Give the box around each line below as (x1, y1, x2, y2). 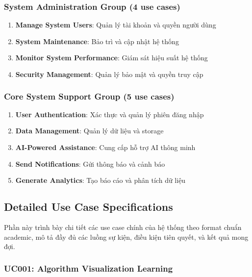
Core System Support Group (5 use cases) (4, 90, 175, 102)
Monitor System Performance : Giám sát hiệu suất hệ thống (15, 52, 208, 63)
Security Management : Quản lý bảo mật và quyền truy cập (15, 69, 203, 79)
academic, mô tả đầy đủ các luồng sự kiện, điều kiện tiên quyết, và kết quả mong (4, 231, 249, 242)
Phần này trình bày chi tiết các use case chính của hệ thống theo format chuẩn (4, 222, 242, 232)
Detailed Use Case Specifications (4, 199, 173, 214)
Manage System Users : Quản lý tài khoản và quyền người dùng (15, 20, 216, 30)
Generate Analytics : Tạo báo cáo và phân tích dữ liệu (15, 175, 186, 185)
